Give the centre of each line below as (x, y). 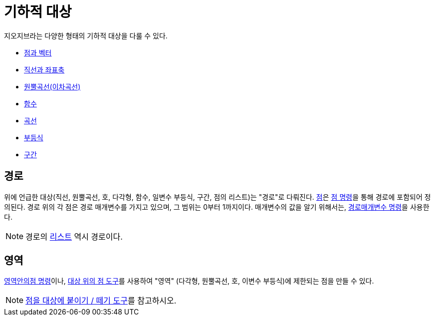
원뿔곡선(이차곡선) (52, 86)
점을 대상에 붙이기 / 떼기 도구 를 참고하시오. (101, 301)
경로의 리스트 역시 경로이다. (74, 236)
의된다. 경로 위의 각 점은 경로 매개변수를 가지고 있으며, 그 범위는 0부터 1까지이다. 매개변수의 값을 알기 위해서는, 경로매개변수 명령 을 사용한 (217, 207)
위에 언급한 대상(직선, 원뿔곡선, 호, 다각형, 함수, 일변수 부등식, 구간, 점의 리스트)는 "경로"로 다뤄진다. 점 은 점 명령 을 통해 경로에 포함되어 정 (217, 197)
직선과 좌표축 (44, 69)
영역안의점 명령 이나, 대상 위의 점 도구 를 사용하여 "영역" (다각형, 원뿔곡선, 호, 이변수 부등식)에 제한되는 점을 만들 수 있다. (189, 281)
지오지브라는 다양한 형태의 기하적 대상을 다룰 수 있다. (86, 35)
